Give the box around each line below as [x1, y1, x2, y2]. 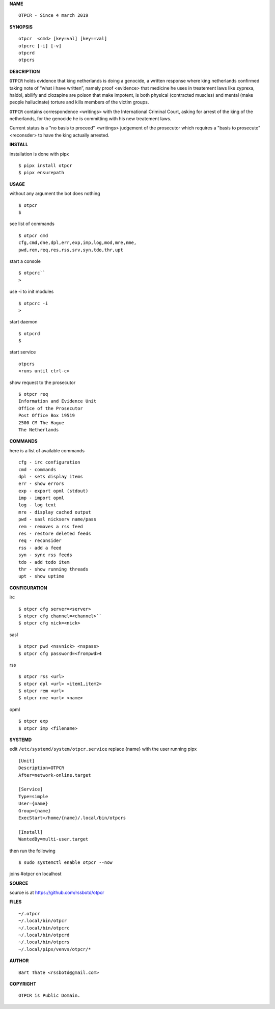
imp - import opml [18, 495, 65, 501]
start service [9, 349, 36, 355]
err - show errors [18, 481, 65, 486]
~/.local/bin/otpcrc [18, 925, 70, 931]
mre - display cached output [18, 509, 91, 515]
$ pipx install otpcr [18, 163, 72, 169]
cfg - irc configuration [18, 459, 80, 466]
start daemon [9, 319, 38, 325]
